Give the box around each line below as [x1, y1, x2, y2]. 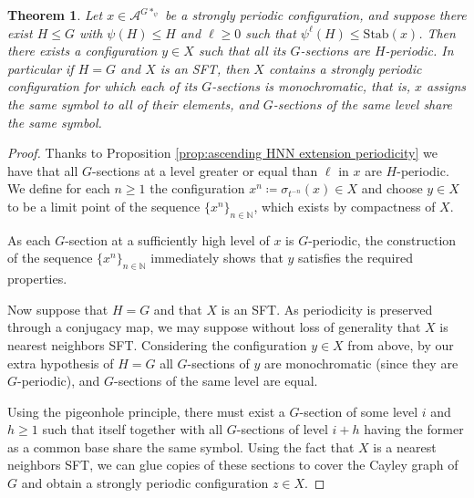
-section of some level [299, 401, 418, 420]
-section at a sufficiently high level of [65, 230, 270, 249]
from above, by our [347, 335, 454, 354]
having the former [364, 420, 464, 439]
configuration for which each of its [7, 77, 198, 96]
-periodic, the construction [308, 230, 457, 249]
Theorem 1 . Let [7, 5, 103, 24]
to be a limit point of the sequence [7, 196, 201, 215]
